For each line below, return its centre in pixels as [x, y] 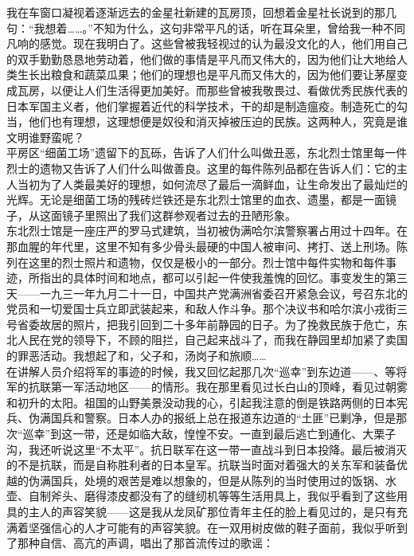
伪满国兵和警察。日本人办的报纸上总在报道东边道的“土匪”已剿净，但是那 [218, 418]
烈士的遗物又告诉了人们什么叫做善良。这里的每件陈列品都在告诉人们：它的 [201, 168]
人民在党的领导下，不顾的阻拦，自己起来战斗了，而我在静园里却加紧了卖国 [212, 340]
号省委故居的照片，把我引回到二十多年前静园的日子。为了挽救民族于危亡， [201, 324]
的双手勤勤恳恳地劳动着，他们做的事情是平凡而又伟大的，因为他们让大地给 [201, 59]
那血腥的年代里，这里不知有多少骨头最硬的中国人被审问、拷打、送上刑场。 [201, 246]
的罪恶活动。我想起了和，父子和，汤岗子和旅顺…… [137, 356]
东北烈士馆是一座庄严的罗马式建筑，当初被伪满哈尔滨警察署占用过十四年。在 [207, 231]
